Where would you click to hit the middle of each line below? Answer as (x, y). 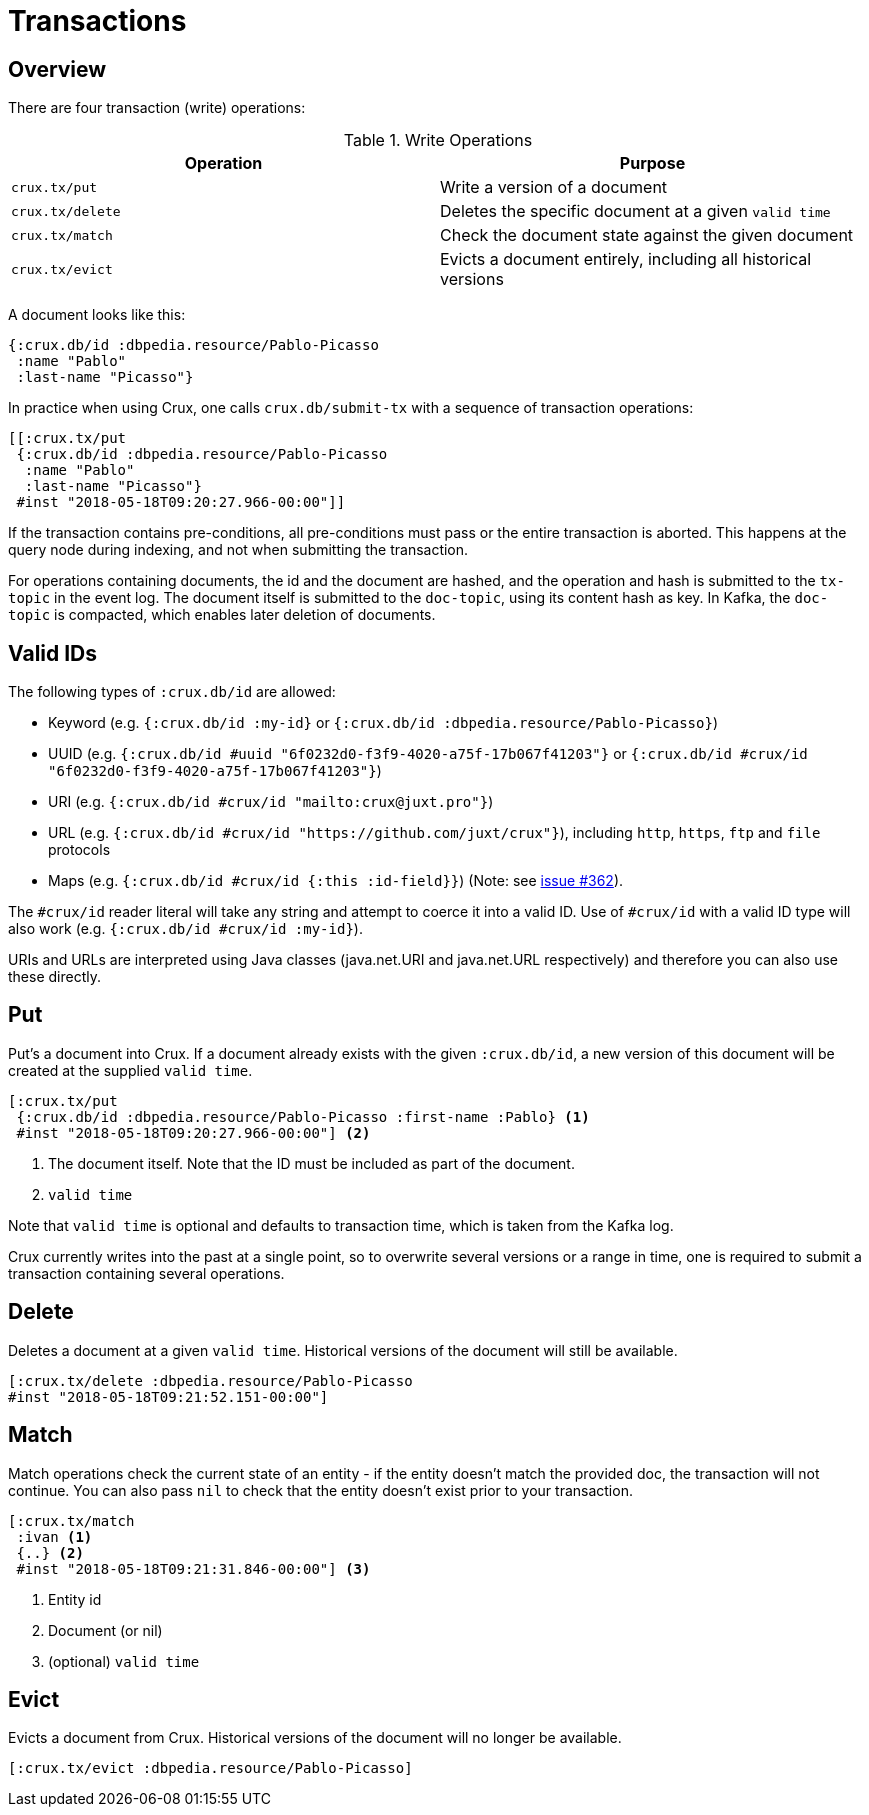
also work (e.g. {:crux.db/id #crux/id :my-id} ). (185, 929)
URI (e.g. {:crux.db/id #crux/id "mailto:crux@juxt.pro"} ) (271, 802)
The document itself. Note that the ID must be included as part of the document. (311, 1163)
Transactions (97, 21)
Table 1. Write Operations (438, 140)
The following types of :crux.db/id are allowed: (172, 692)
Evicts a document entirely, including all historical (626, 259)
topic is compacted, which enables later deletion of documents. (222, 615)
